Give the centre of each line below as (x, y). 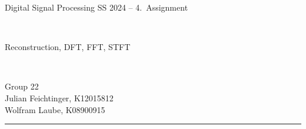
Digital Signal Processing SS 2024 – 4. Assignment (97, 7)
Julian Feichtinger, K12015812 (59, 97)
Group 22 (22, 86)
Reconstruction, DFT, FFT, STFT (68, 47)
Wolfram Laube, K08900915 (55, 109)
